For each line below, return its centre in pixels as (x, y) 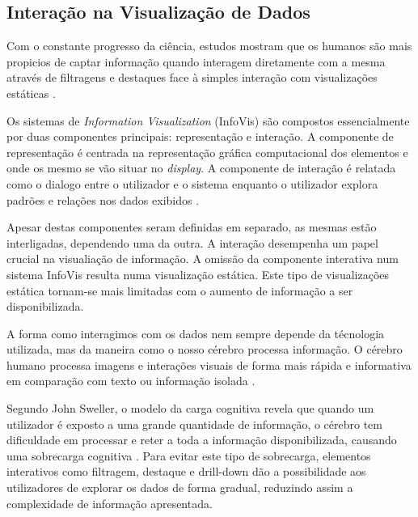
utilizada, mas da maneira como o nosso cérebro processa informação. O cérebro (205, 349)
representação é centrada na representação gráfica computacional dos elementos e (207, 152)
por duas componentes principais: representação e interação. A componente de (200, 136)
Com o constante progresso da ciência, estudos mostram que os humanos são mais (209, 46)
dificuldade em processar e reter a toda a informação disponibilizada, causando (202, 440)
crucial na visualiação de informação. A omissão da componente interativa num (203, 258)
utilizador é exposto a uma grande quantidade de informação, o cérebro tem (194, 424)
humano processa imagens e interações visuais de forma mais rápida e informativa (209, 364)
